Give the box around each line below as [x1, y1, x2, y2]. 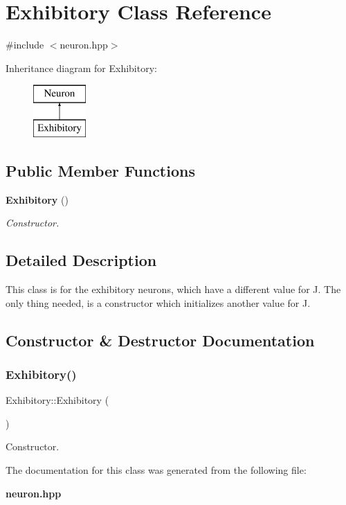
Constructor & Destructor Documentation [6, 329, 315, 351]
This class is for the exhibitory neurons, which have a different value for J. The [6, 282, 341, 296]
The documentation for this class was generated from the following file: [6, 463, 307, 477]
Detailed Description [6, 249, 157, 271]
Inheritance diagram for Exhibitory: [6, 60, 157, 75]
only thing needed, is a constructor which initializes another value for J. [6, 295, 311, 310]
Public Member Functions [6, 159, 195, 181]
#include [6, 37, 44, 52]
